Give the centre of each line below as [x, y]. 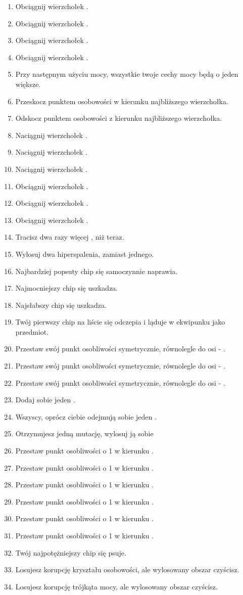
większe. [28, 84]
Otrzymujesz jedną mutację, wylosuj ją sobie [84, 433]
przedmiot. [32, 331]
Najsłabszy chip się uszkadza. [61, 305]
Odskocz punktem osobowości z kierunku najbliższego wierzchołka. [119, 118]
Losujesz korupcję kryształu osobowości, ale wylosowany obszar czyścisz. [127, 569]
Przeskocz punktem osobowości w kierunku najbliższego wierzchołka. [122, 101]
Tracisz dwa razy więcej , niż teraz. [70, 237]
